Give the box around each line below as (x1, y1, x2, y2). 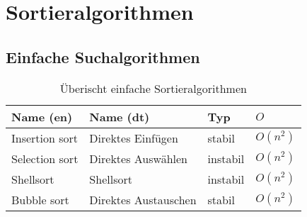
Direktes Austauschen (89, 191, 197, 208)
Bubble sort (11, 191, 69, 208)
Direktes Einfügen (89, 129, 178, 146)
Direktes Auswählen (89, 150, 188, 167)
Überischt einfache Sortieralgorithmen (59, 79, 247, 96)
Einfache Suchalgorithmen (6, 45, 200, 67)
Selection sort (11, 150, 79, 167)
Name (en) (11, 108, 73, 125)
